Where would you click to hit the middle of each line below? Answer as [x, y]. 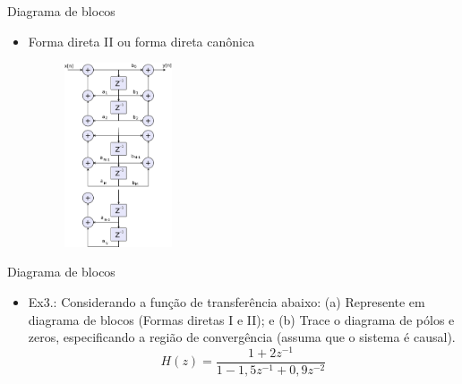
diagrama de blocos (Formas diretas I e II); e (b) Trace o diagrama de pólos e [241, 319]
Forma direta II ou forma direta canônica [141, 41]
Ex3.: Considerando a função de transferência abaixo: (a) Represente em [227, 301]
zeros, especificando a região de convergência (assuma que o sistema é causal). [242, 337]
